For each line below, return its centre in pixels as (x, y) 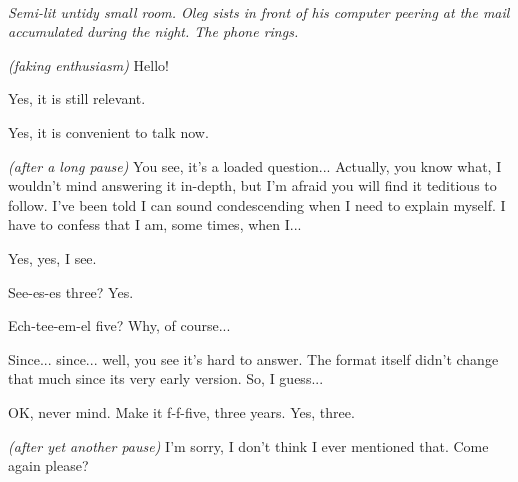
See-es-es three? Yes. (71, 291)
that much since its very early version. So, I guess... (166, 378)
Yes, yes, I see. (52, 257)
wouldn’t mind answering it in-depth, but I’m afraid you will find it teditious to (252, 185)
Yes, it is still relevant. (77, 98)
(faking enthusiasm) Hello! (89, 64)
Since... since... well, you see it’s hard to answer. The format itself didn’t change (253, 358)
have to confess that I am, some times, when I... (155, 224)
